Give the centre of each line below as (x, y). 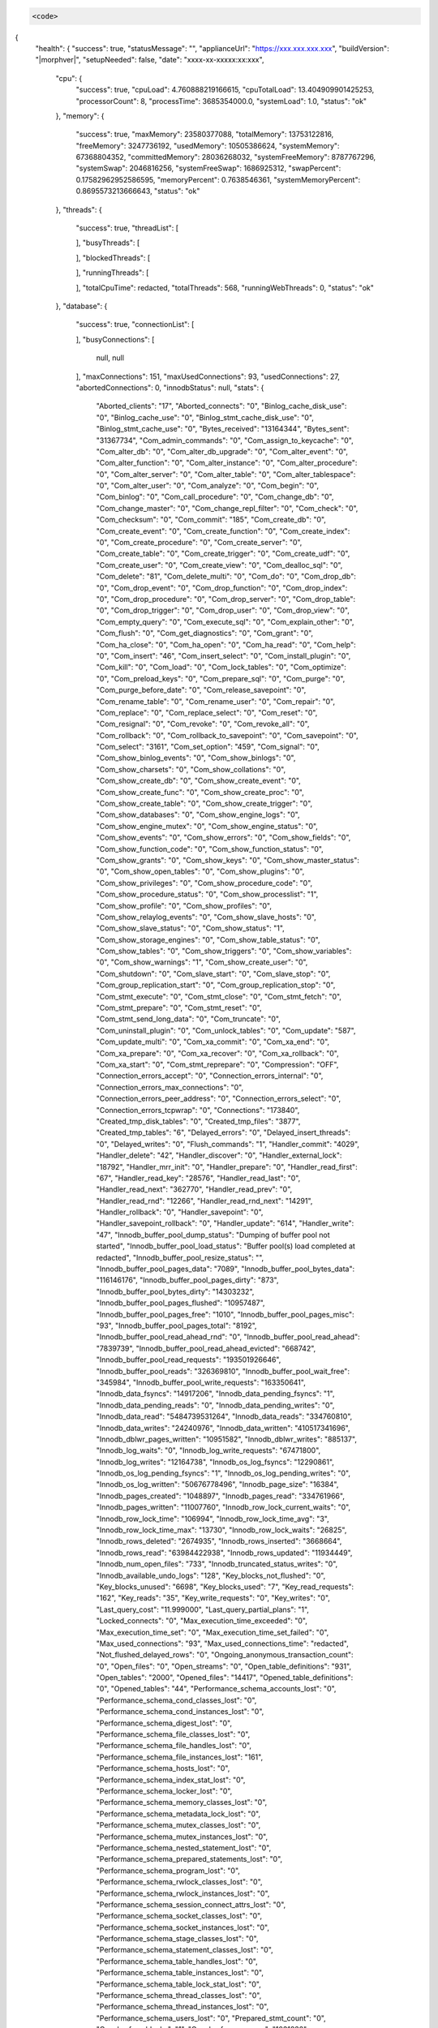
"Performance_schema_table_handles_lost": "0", (177, 1961)
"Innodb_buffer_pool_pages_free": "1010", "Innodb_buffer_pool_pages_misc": (225, 1314)
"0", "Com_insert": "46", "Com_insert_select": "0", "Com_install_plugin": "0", (223, 655)
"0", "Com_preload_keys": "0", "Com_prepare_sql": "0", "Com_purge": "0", (221, 678)
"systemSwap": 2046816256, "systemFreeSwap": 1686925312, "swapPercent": (208, 168)
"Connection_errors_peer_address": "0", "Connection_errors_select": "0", (219, 1098)
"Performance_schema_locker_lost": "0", (164, 1791)
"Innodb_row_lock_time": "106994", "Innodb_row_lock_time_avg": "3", (213, 1519)
